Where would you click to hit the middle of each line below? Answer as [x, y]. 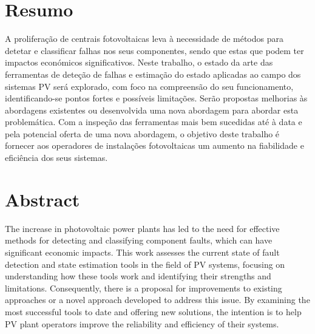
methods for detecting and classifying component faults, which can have [139, 240]
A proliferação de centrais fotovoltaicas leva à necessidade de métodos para [144, 39]
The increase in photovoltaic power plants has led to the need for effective [142, 228]
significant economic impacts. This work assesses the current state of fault [142, 252]
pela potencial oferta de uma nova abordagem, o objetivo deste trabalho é [142, 133]
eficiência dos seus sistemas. [56, 158]
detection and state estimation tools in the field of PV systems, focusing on [145, 264]
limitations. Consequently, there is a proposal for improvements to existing [144, 288]
